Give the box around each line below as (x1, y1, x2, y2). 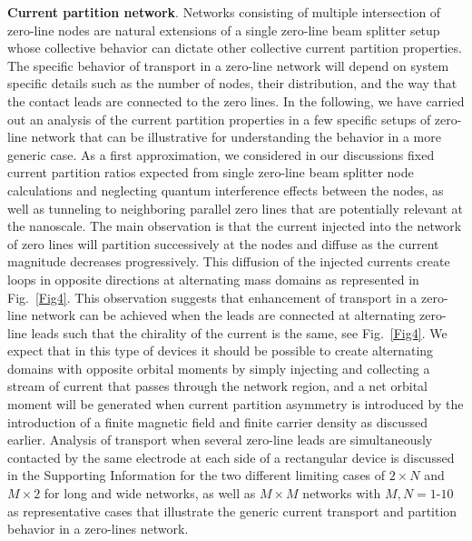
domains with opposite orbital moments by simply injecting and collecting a (7, 358, 430, 377)
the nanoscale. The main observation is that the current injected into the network (7, 216, 462, 235)
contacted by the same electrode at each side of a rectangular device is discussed (7, 447, 455, 466)
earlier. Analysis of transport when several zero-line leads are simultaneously (7, 430, 433, 449)
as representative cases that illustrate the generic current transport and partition (7, 501, 457, 520)
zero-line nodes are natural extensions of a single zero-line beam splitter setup (7, 20, 440, 39)
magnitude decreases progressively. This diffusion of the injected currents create (7, 252, 450, 271)
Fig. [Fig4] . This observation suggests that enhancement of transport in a (7, 287, 418, 306)
